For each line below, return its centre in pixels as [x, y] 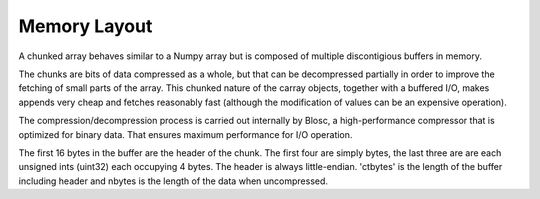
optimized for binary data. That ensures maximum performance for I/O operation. [185, 134]
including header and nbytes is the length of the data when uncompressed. [173, 181]
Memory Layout [85, 26]
